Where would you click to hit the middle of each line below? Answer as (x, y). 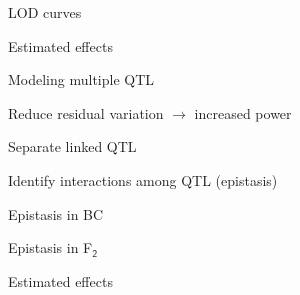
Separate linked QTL (72, 146)
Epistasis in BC (56, 213)
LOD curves (45, 12)
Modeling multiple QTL (81, 79)
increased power (243, 112)
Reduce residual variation (86, 112)
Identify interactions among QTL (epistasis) (143, 179)
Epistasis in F (50, 247)
